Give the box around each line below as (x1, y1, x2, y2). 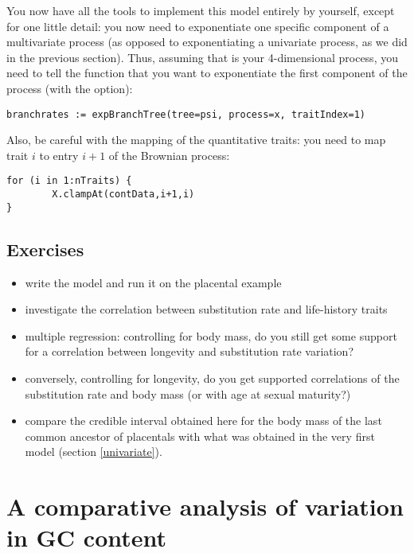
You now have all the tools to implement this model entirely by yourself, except (6, 2, 395, 18)
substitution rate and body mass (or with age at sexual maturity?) (25, 385, 351, 402)
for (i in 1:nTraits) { (6, 175, 132, 187)
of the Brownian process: (108, 146, 230, 163)
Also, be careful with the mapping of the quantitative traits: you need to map (6, 131, 386, 148)
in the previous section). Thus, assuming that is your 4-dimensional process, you (6, 49, 398, 65)
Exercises (6, 236, 84, 261)
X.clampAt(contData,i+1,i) (52, 189, 195, 201)
